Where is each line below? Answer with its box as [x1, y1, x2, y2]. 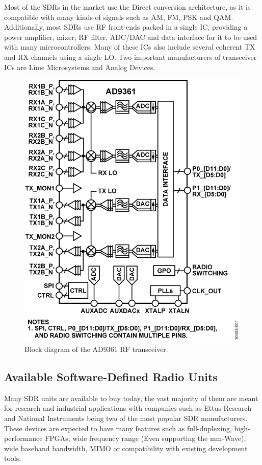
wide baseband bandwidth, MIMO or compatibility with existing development [4, 442, 248, 453]
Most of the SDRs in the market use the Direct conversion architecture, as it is [4, 2, 251, 12]
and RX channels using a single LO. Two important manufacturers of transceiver [4, 51, 257, 62]
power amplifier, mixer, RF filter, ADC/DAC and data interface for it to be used [4, 31, 257, 42]
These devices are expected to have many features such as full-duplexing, [4, 423, 232, 433]
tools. [4, 453, 21, 463]
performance [4, 433, 43, 444]
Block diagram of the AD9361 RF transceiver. [24, 344, 168, 354]
